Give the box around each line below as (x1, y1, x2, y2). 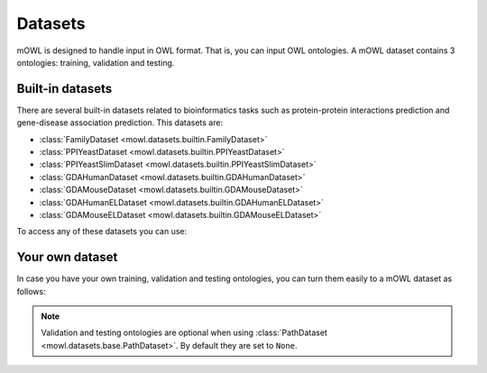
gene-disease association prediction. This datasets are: (16, 117, 224, 128)
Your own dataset (16, 250, 118, 265)
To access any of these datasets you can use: (16, 226, 188, 237)
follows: (16, 286, 46, 296)
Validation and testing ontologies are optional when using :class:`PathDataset (41, 327, 328, 338)
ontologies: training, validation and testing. (16, 57, 175, 68)
